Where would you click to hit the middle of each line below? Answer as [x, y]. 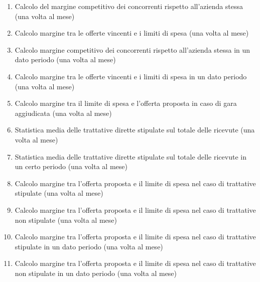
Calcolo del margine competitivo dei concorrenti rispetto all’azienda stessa [129, 6]
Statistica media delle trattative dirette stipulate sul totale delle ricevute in [131, 156]
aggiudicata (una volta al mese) [63, 113]
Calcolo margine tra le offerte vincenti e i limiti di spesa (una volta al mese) [132, 33]
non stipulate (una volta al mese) [66, 220]
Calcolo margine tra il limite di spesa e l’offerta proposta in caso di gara [126, 103]
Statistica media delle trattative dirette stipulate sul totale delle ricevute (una [135, 130]
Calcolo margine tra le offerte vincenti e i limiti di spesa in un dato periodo [131, 76]
